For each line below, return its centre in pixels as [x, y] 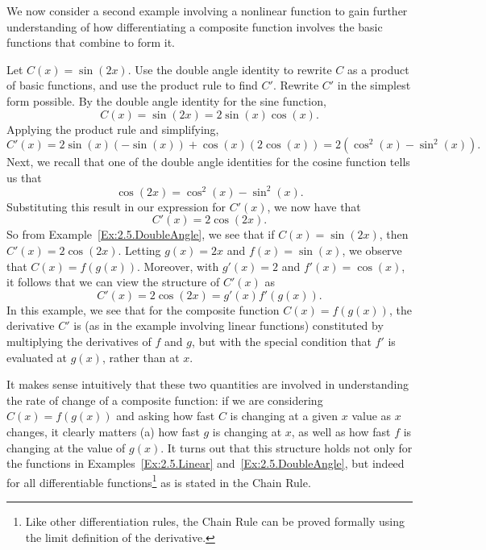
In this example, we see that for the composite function [143, 309]
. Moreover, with [178, 266]
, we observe [372, 250]
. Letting [139, 250]
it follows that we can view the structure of [113, 282]
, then [394, 234]
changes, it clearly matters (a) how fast [103, 431]
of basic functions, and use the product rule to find [132, 85]
